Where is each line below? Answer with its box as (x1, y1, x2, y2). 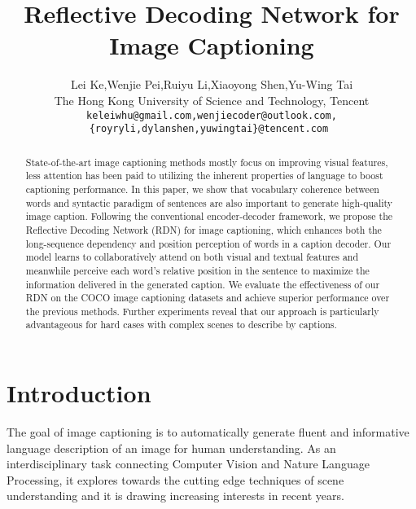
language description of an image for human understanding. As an (7, 439, 336, 456)
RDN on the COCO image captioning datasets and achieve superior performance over (25, 291, 390, 305)
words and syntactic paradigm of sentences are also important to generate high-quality (25, 195, 393, 209)
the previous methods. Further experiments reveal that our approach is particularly (25, 304, 379, 318)
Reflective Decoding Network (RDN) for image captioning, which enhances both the (25, 222, 382, 236)
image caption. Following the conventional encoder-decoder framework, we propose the (25, 209, 393, 223)
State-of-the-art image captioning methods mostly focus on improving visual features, (25, 155, 388, 169)
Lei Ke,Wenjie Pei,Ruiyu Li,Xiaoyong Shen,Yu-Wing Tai (70, 76, 353, 93)
